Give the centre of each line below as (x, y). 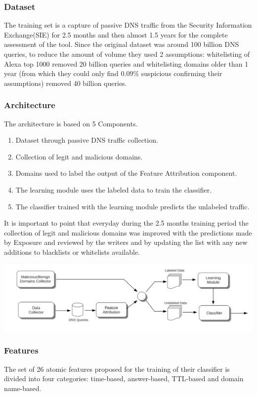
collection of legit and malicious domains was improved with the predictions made (128, 232)
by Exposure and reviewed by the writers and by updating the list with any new (126, 242)
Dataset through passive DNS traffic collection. (87, 140)
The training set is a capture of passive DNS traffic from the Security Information (128, 25)
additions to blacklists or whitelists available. (72, 252)
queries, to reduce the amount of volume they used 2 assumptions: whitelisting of (127, 54)
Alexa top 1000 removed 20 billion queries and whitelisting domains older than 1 (126, 63)
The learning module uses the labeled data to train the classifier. (114, 189)
